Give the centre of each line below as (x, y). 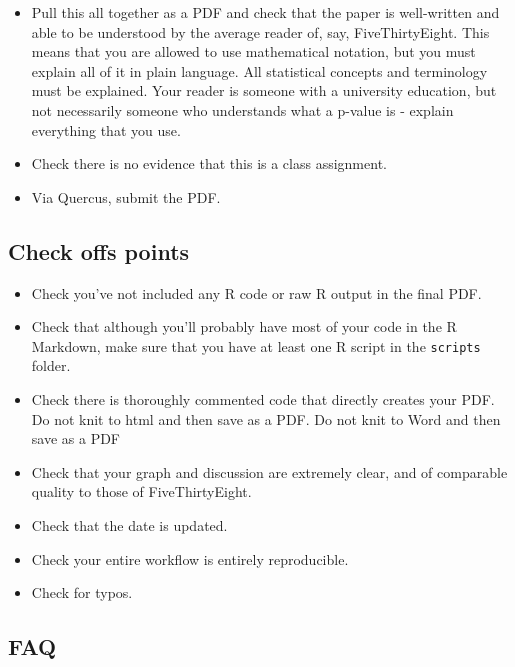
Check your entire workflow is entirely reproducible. (190, 558)
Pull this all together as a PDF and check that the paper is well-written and (265, 12)
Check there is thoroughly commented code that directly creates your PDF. (263, 398)
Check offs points (99, 250)
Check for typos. (82, 592)
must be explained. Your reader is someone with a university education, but (264, 90)
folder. (51, 365)
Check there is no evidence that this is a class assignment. (209, 163)
